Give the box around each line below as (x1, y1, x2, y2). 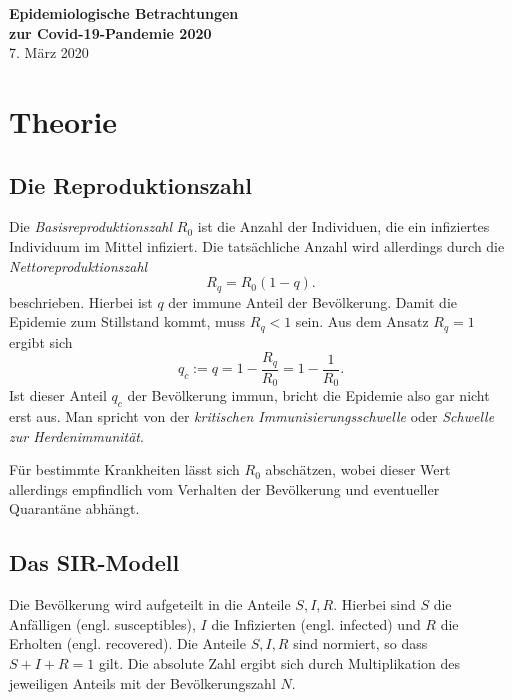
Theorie (9, 100, 118, 141)
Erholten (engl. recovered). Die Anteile (9, 633, 246, 654)
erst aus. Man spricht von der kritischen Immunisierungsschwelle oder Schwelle (9, 405, 495, 426)
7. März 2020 (9, 42, 89, 63)
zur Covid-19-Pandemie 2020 (9, 22, 212, 43)
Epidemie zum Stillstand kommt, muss (9, 311, 246, 332)
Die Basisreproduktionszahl (9, 216, 173, 237)
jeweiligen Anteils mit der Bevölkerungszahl (9, 672, 276, 693)
